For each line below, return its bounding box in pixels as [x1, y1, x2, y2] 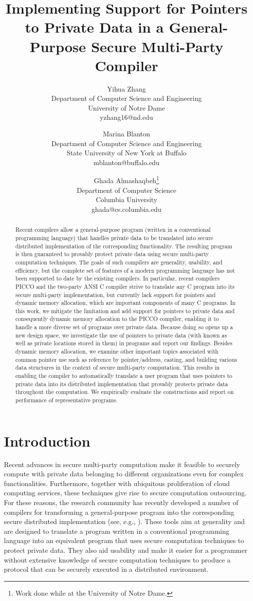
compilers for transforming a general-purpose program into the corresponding [4, 507, 235, 517]
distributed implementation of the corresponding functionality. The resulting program [15, 242, 233, 250]
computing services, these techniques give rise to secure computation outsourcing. [4, 488, 247, 498]
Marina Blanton [103, 129, 150, 139]
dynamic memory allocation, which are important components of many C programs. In [15, 299, 235, 307]
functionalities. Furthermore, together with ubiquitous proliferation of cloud [4, 478, 230, 488]
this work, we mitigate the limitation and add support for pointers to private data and [15, 306, 235, 315]
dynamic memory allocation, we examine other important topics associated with [15, 347, 218, 356]
